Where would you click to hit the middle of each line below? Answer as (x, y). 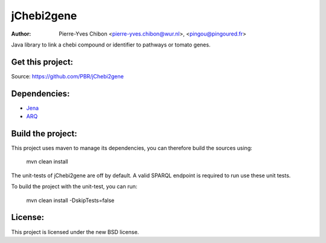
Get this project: (42, 62)
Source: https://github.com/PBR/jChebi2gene (67, 76)
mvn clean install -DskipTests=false (70, 200)
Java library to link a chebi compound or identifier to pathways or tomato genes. (111, 45)
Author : (21, 34)
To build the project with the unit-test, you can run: (74, 186)
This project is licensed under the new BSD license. (75, 232)
